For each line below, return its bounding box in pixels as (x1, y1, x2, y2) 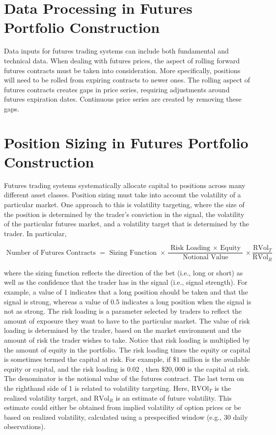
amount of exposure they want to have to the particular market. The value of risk (4, 315, 250, 326)
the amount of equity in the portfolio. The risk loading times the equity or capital (4, 344, 250, 354)
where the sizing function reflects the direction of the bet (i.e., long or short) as (4, 267, 243, 277)
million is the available (182, 354, 250, 364)
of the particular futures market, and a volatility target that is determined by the (4, 218, 249, 229)
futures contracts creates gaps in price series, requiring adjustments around (4, 84, 230, 94)
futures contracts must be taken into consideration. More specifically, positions (4, 65, 241, 75)
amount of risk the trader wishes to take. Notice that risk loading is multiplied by (4, 335, 250, 345)
